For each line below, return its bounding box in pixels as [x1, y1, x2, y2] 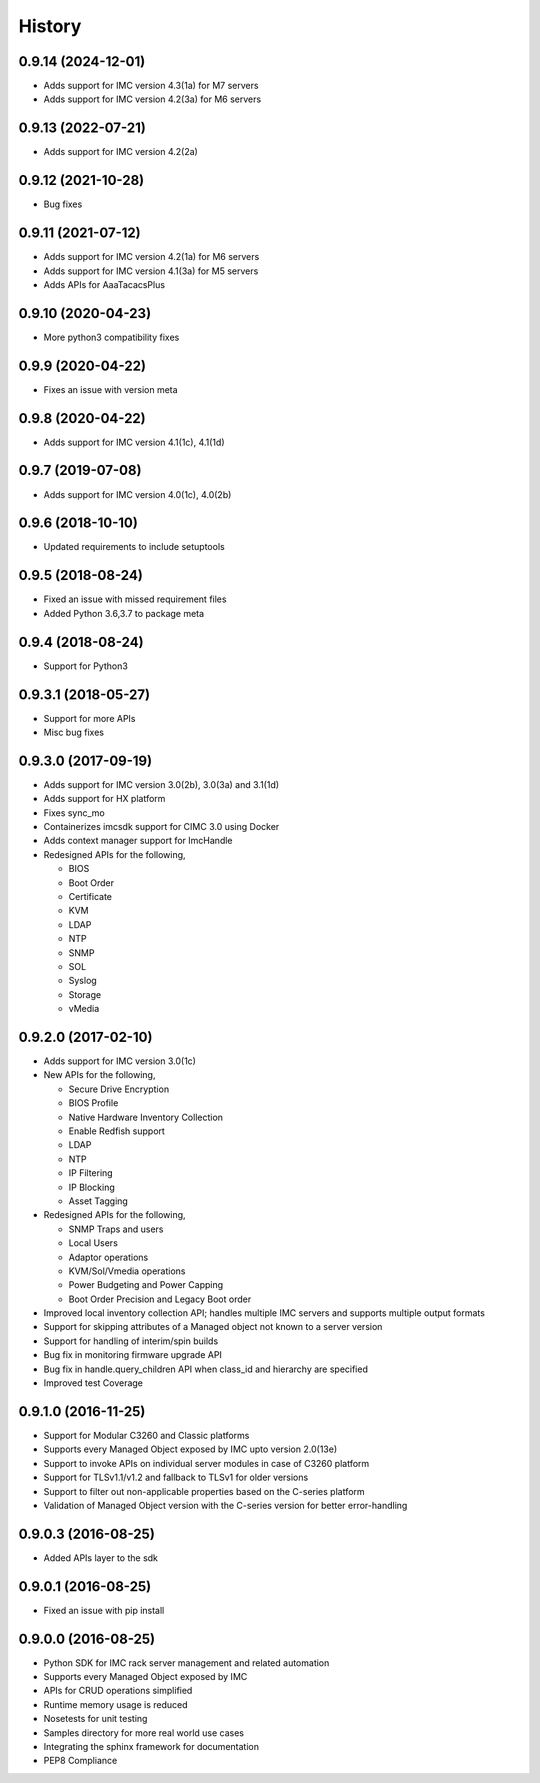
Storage [68, 988, 102, 1000]
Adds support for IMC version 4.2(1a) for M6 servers [43, 251, 260, 263]
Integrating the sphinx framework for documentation [43, 1740, 260, 1752]
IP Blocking [68, 1181, 115, 1193]
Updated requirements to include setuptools [43, 541, 225, 553]
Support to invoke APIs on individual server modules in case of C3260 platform [43, 1457, 370, 1469]
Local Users [68, 1237, 119, 1249]
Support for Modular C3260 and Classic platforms [43, 1429, 250, 1441]
